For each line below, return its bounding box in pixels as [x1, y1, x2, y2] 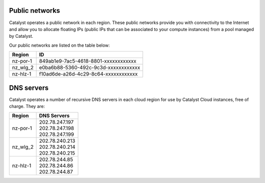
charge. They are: [9, 103, 45, 109]
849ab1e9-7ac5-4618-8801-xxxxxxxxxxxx [39, 58, 137, 65]
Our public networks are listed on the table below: [9, 42, 110, 48]
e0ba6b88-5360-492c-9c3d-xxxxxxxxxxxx [39, 64, 140, 71]
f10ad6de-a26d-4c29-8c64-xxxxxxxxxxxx [39, 71, 138, 78]
